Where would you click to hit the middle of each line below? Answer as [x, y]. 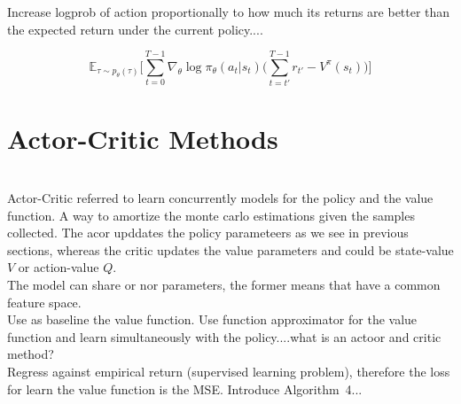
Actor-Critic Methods [143, 138]
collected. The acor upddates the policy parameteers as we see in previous [208, 233]
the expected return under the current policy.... [135, 29]
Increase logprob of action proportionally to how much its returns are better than [229, 12]
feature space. [44, 302]
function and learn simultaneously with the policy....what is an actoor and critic [224, 336]
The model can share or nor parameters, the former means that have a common [224, 284]
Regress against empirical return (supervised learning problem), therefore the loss [229, 371]
